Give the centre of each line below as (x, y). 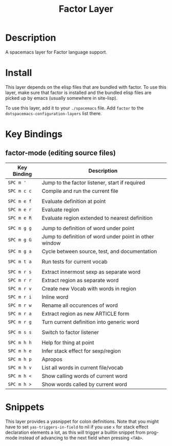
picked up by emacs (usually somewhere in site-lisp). (61, 98)
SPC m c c (20, 191)
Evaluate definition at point (74, 201)
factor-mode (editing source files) (61, 153)
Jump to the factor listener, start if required (93, 182)
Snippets (25, 407)
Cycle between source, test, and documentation (99, 251)
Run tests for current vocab (74, 262)
